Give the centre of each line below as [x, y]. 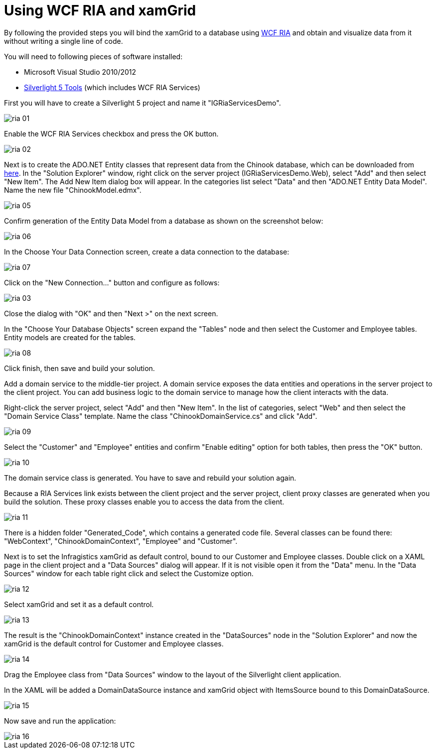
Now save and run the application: [60, 721]
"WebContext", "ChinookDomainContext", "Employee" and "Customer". [121, 541]
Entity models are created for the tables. [70, 337]
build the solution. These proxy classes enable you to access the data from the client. [144, 502]
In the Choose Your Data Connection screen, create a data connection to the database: [147, 251]
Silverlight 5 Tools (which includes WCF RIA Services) [112, 87]
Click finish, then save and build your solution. [79, 368]
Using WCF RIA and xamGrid [100, 10]
